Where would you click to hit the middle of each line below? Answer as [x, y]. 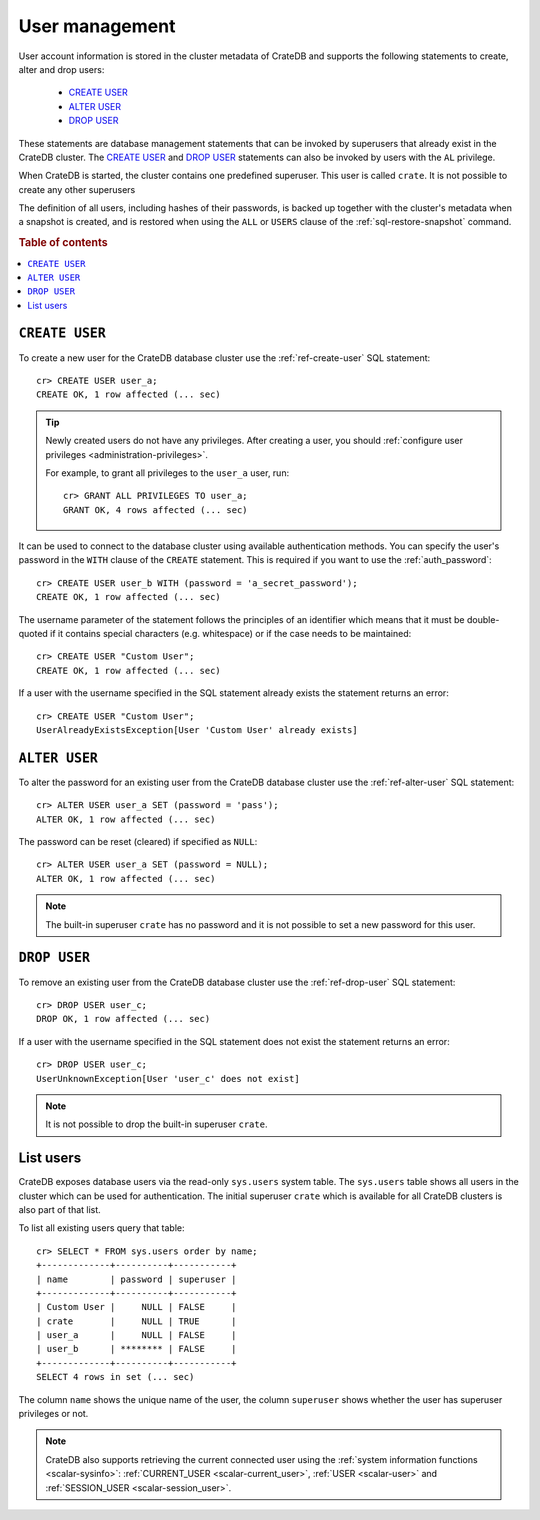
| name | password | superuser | [136, 1279]
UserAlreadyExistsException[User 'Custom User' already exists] [197, 730]
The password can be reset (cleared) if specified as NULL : [138, 842]
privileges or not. [53, 1414]
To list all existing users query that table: [101, 1228]
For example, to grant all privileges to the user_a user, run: [167, 472]
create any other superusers [77, 189]
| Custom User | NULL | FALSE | [136, 1307]
